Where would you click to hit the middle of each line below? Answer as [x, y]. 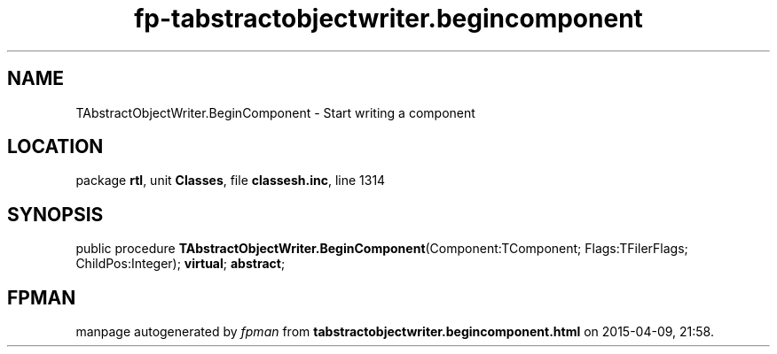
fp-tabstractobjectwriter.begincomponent [388, 19]
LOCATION [55, 147]
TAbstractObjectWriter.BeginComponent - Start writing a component [275, 112]
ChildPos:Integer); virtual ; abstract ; [181, 264]
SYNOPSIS [55, 214]
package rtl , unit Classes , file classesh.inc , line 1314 [231, 181]
